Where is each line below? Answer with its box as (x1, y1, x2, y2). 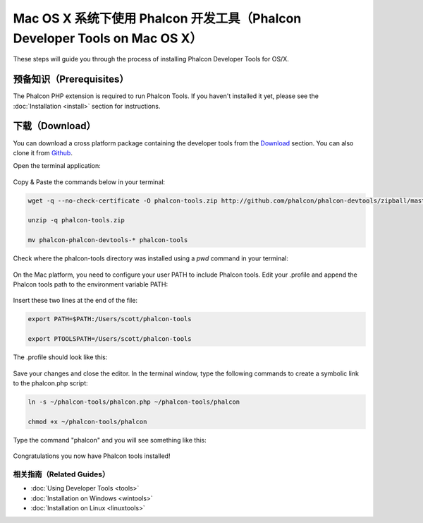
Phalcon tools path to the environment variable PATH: (13, 280, 168, 289)
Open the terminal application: (13, 162, 102, 170)
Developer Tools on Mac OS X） (13, 30, 203, 46)
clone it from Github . (13, 148, 73, 157)
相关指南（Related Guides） (13, 469, 110, 479)
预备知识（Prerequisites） (13, 73, 129, 85)
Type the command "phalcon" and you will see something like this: (13, 435, 207, 444)
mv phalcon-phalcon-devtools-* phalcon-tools (27, 236, 188, 244)
